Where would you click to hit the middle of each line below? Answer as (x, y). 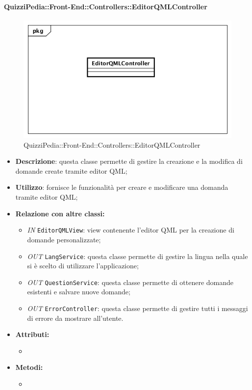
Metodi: (29, 367)
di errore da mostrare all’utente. (75, 318)
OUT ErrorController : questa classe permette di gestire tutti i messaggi (138, 308)
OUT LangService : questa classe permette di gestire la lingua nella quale (138, 256)
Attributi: (32, 334)
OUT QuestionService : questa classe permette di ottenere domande (130, 282)
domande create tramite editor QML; (71, 170)
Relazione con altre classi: (60, 213)
